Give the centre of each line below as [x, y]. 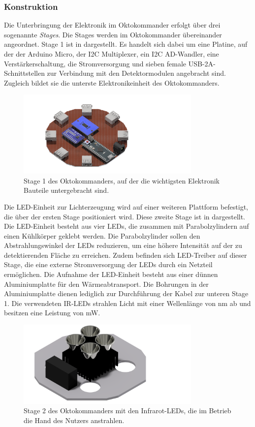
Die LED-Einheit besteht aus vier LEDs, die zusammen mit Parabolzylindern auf [127, 226]
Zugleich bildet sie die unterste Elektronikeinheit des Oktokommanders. [112, 82]
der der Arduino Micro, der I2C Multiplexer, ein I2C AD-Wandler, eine [112, 54]
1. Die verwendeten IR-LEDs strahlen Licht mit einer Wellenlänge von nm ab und [127, 303]
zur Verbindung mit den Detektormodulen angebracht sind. [136, 73]
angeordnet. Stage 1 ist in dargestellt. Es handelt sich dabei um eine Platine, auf [126, 44]
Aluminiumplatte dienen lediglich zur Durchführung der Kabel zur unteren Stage [126, 293]
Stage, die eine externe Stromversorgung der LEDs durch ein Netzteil [108, 264]
